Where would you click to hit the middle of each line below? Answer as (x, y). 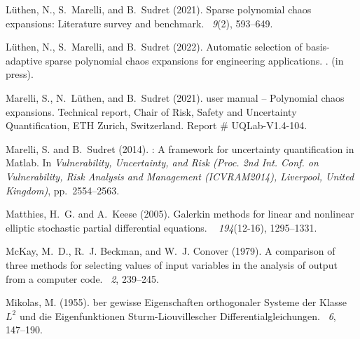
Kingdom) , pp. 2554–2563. (63, 190)
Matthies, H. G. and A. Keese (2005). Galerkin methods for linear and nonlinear (180, 214)
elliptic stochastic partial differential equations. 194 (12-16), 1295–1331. (161, 227)
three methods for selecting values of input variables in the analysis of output (172, 264)
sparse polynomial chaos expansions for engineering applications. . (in (194, 60)
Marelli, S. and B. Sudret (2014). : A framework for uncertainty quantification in (180, 148)
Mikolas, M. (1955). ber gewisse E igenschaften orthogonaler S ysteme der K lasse (176, 302)
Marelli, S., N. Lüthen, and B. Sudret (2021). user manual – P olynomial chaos (175, 97)
